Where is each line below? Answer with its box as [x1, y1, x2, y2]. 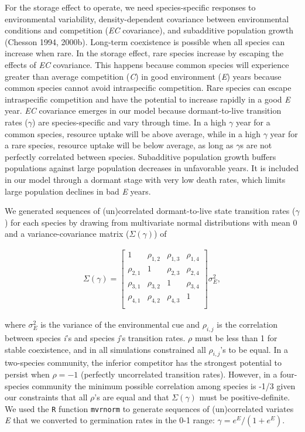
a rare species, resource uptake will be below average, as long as [5, 139, 234, 151]
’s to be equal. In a [220, 343, 288, 355]
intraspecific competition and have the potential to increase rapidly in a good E [5, 93, 290, 105]
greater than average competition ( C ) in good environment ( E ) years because [5, 70, 282, 82]
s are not [240, 139, 272, 151]
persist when [5, 368, 50, 380]
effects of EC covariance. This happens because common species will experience [5, 58, 289, 70]
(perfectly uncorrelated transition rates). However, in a [80, 368, 277, 380]
